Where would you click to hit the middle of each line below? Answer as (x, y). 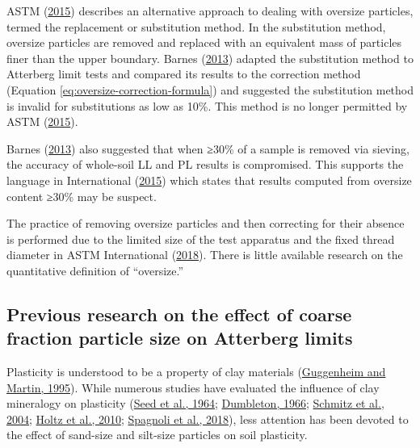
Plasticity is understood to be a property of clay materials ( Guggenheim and (196, 372)
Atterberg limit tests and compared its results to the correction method (184, 74)
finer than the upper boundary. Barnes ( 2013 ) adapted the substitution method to (210, 58)
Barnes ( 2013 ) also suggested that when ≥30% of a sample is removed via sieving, (208, 148)
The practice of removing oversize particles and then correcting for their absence (206, 223)
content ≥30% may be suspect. (82, 196)
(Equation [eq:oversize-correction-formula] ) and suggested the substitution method (210, 89)
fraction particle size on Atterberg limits (180, 338)
